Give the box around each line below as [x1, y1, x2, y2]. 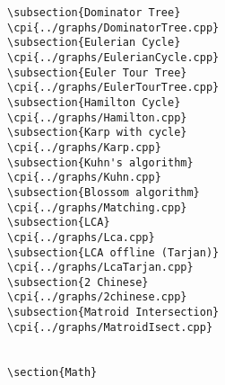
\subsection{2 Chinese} [7, 275, 149, 289]
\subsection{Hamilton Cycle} [7, 95, 181, 109]
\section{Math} [7, 365, 98, 379]
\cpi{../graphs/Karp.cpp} [7, 140, 161, 154]
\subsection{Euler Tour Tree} [7, 66, 187, 79]
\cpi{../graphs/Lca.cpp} [7, 230, 155, 244]
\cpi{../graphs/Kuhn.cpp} [7, 171, 161, 184]
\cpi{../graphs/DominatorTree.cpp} [7, 21, 220, 34]
